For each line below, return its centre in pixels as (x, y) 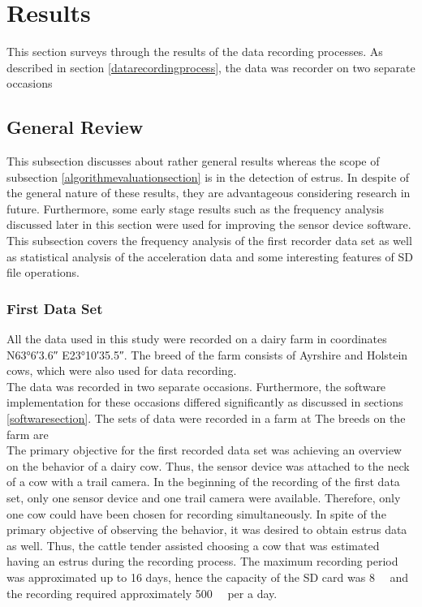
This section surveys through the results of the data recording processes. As (195, 52)
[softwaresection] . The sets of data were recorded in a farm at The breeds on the (206, 418)
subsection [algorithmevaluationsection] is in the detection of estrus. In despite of (208, 177)
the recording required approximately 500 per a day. (142, 593)
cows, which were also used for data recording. (122, 370)
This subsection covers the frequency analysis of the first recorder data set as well (209, 241)
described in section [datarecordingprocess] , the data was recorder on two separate (211, 67)
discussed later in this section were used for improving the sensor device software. (209, 224)
